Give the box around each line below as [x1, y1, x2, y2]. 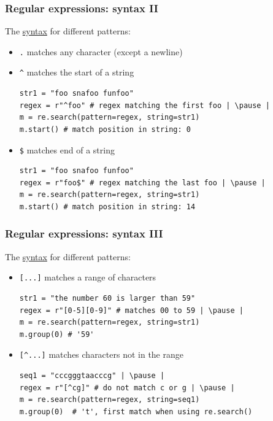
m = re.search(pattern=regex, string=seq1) [19, 395, 200, 404]
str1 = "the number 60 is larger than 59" [19, 294, 196, 303]
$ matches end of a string [19, 143, 115, 156]
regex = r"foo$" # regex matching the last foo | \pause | [19, 178, 266, 187]
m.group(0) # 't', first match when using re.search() [19, 407, 253, 416]
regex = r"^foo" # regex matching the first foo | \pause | [19, 101, 270, 110]
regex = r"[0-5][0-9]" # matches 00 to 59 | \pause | [19, 306, 244, 315]
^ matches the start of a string [19, 66, 134, 79]
